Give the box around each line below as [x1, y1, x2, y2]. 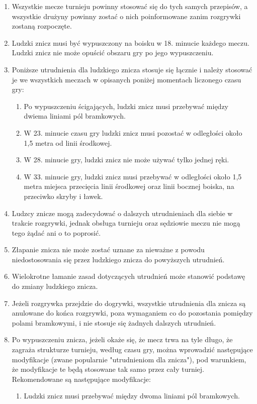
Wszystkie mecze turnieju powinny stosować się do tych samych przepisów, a [12, 1, 248, 11]
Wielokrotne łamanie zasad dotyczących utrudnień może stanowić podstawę [12, 271, 245, 281]
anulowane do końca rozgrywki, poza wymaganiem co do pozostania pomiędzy [12, 308, 253, 318]
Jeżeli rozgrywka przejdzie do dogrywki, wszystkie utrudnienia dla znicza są [12, 297, 246, 308]
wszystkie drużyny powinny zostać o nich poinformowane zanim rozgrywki [12, 11, 241, 21]
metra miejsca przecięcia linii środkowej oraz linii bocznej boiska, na [24, 181, 234, 191]
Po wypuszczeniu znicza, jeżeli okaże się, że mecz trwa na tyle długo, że [12, 334, 233, 345]
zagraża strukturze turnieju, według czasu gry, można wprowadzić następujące [12, 344, 253, 355]
